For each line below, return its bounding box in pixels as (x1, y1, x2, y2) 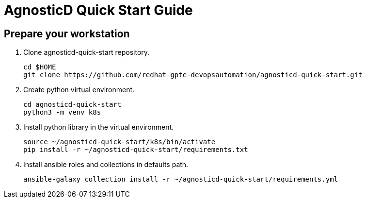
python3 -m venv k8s (23, 108, 101, 117)
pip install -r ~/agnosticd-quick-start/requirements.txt (23, 146, 248, 154)
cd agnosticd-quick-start (23, 101, 122, 109)
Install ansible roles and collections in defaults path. (23, 160, 189, 169)
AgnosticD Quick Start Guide (4, 2, 193, 18)
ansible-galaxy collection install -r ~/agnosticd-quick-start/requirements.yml (23, 175, 338, 184)
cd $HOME (23, 63, 56, 71)
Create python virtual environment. (23, 85, 135, 94)
